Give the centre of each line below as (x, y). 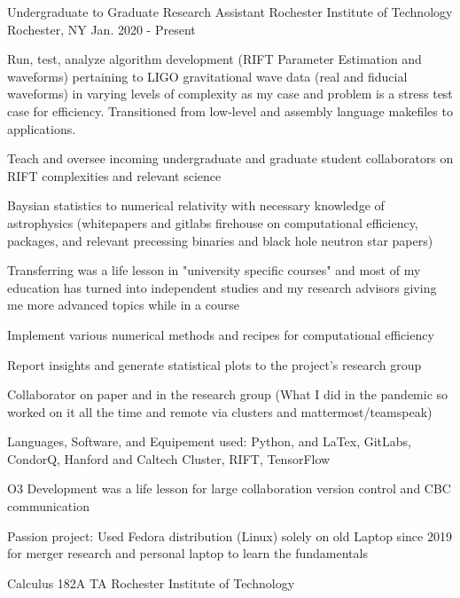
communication (48, 506)
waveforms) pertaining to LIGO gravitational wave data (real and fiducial (207, 76)
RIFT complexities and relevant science (114, 175)
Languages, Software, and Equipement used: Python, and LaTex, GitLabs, (210, 441)
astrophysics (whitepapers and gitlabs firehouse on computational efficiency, (213, 222)
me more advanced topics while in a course (123, 305)
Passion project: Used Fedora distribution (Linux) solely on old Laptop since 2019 (230, 535)
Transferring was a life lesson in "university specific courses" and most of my (214, 270)
